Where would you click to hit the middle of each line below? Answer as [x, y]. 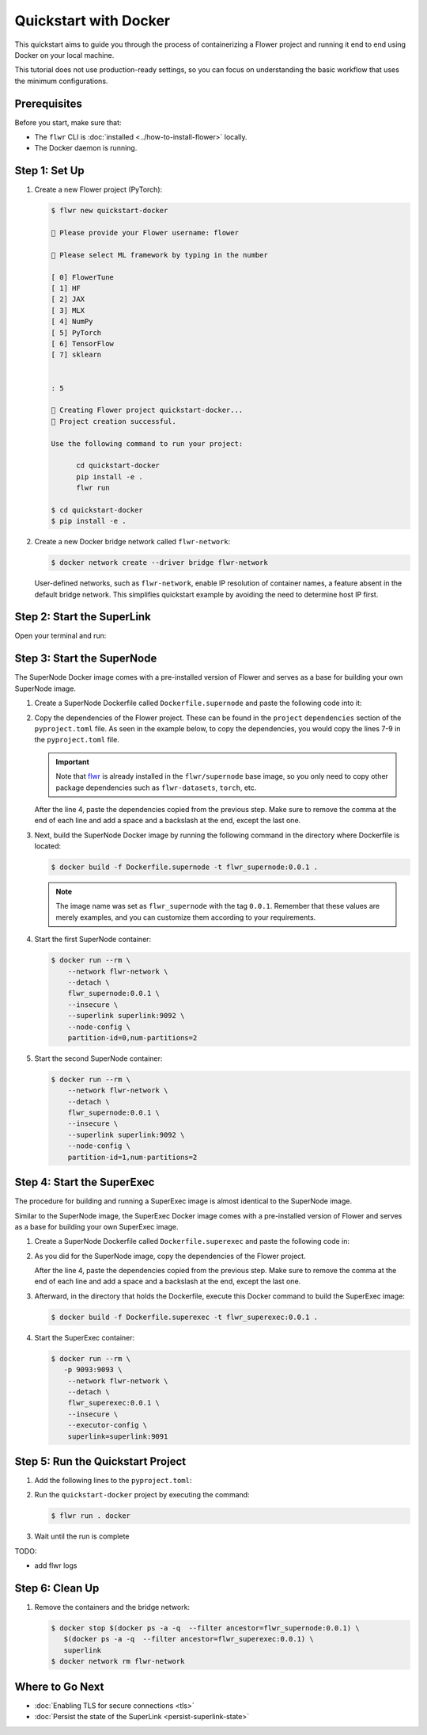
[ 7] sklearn [76, 355]
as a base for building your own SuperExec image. [96, 1226]
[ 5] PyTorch [76, 332]
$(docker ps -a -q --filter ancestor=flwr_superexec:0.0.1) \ [189, 1639]
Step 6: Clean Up [57, 1588]
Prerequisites [48, 103]
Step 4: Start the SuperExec [85, 1182]
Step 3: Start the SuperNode [86, 659]
